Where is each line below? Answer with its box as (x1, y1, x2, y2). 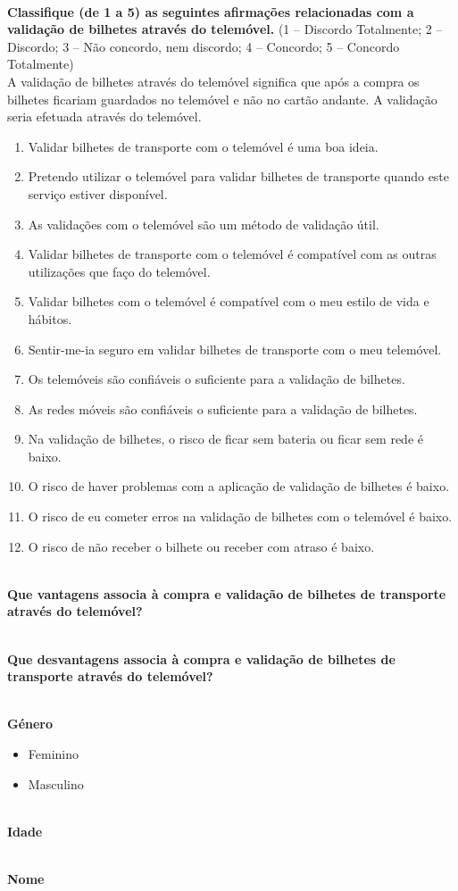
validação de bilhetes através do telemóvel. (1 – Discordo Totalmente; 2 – (7, 20, 443, 38)
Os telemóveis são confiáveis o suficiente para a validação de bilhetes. (28, 370, 405, 388)
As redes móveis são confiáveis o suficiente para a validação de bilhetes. (28, 399, 418, 418)
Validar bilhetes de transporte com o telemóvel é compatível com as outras (28, 245, 437, 263)
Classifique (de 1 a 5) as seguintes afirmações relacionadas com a (7, 2, 414, 21)
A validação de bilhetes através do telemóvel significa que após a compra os (7, 71, 420, 90)
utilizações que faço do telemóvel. (28, 262, 211, 280)
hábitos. (28, 309, 72, 328)
